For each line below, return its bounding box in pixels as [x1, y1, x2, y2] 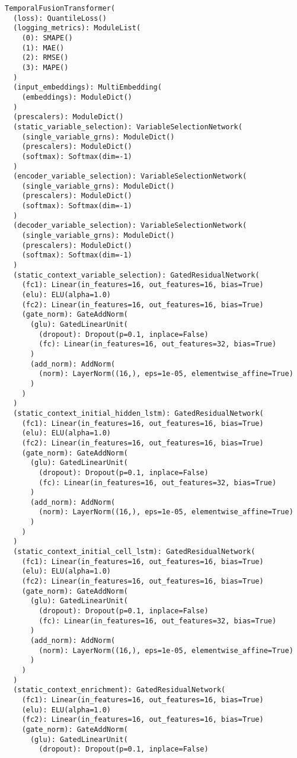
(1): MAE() [21, 43, 65, 52]
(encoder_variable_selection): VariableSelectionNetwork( [13, 172, 247, 181]
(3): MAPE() [21, 63, 69, 72]
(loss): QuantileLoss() [13, 14, 107, 23]
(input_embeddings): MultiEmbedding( [13, 83, 162, 92]
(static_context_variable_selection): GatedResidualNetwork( [13, 270, 260, 279]
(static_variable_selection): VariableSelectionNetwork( [13, 122, 242, 131]
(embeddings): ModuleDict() [21, 93, 132, 101]
